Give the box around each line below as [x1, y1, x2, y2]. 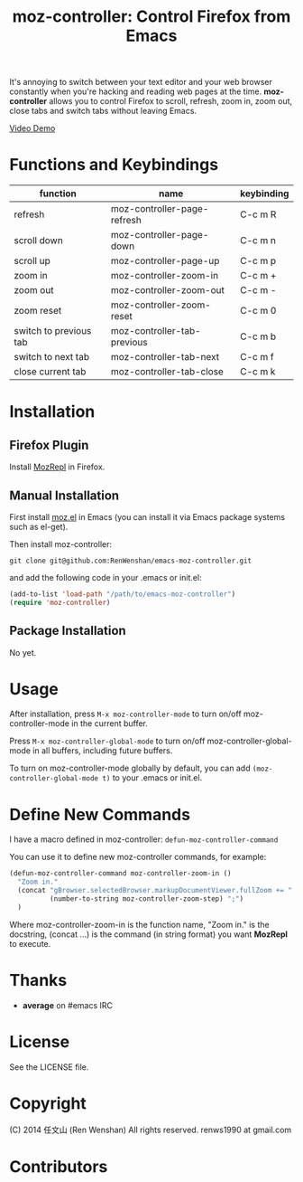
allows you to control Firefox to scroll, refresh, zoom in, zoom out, [49, 96, 293, 107]
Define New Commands [9, 804, 191, 825]
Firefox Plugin [9, 437, 89, 453]
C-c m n [240, 234, 277, 247]
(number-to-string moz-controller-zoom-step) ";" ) [49, 894, 244, 903]
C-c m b [240, 330, 277, 343]
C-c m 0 [240, 305, 277, 317]
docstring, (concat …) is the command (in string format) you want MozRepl [9, 929, 289, 940]
